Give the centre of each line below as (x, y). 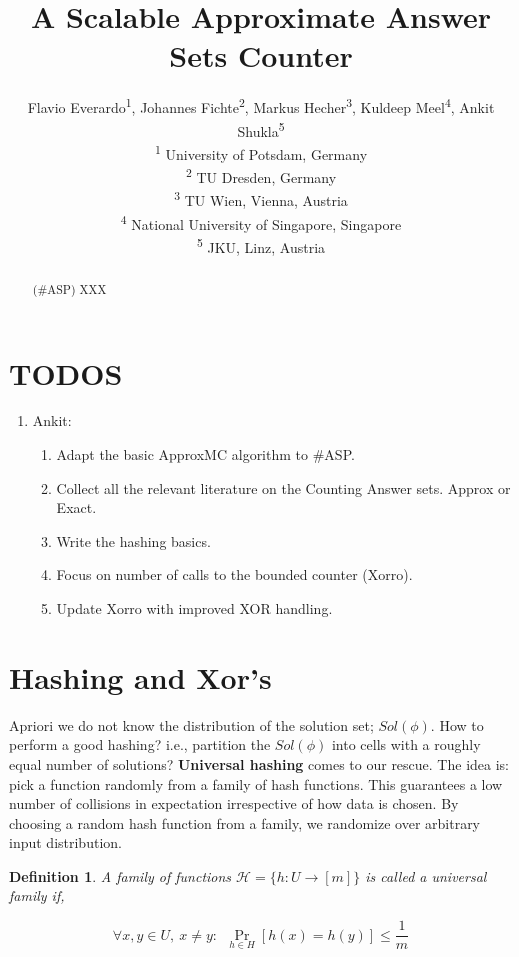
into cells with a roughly (406, 744)
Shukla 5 (261, 129)
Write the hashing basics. (133, 540)
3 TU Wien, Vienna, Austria (261, 198)
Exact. (76, 507)
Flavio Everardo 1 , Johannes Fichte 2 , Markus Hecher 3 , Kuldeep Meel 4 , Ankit (261, 105)
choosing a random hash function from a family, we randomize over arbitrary (245, 822)
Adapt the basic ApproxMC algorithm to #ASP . (205, 454)
